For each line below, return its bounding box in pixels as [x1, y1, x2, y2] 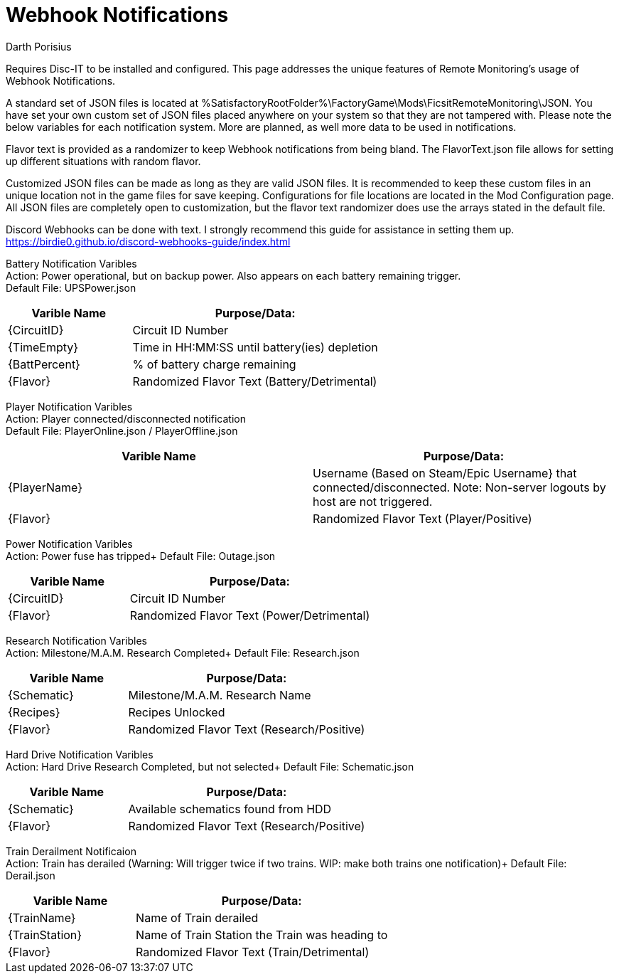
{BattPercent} [8, 356, 80, 371]
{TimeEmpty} [8, 339, 79, 354]
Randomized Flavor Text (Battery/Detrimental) [132, 374, 377, 388]
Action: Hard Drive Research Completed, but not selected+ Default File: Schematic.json [6, 760, 414, 773]
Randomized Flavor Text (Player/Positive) [313, 511, 532, 526]
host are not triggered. [313, 494, 433, 509]
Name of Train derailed [136, 910, 259, 925]
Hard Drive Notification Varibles [6, 748, 154, 761]
